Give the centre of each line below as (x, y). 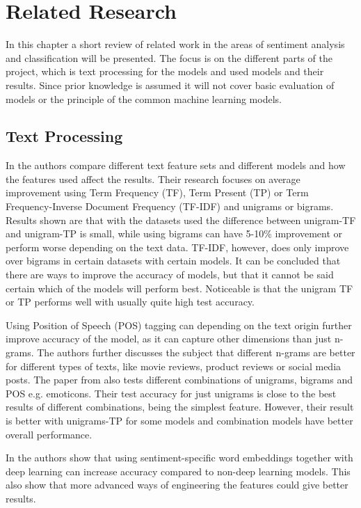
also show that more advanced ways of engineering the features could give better (177, 485)
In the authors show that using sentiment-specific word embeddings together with (179, 458)
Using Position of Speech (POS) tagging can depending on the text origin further (179, 325)
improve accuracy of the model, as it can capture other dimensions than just (169, 339)
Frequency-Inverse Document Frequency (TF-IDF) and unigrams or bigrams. (170, 206)
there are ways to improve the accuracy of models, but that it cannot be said (170, 275)
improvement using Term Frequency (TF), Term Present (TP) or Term (157, 192)
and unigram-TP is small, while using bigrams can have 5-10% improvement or (174, 233)
